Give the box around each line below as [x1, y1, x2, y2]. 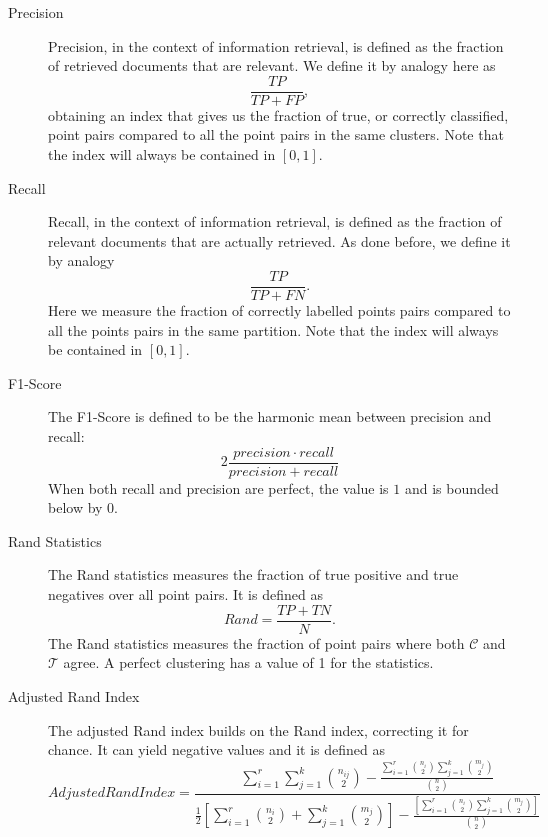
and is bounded [404, 477, 499, 498]
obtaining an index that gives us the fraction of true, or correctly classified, [48, 104, 509, 125]
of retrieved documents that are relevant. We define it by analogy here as [48, 55, 496, 76]
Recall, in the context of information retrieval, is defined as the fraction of [48, 211, 502, 232]
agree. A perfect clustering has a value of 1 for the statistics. [63, 652, 434, 673]
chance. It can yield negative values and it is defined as [48, 739, 385, 760]
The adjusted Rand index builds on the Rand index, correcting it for [48, 719, 469, 740]
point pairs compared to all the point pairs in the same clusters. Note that [48, 124, 504, 145]
